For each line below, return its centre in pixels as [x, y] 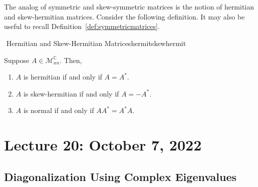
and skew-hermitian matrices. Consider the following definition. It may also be [124, 16]
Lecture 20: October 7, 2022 [103, 145]
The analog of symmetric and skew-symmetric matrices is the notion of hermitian [129, 7]
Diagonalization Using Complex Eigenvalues [120, 176]
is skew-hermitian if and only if [71, 93]
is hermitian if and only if [63, 77]
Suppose [17, 60]
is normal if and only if [59, 110]
